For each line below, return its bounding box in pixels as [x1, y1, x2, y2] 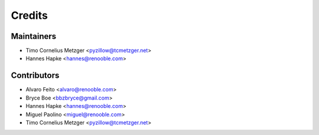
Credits [11, 9, 48, 22]
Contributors [11, 71, 60, 81]
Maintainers [11, 31, 57, 41]
